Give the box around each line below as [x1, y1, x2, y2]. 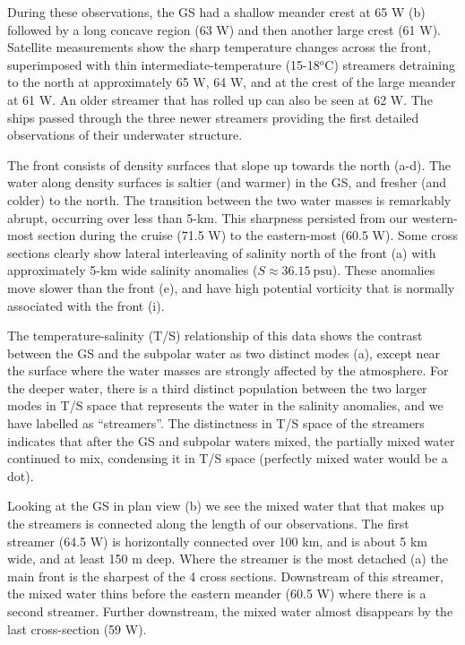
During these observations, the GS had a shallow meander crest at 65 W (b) [7, 3, 426, 21]
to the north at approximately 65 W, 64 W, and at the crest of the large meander [7, 73, 456, 91]
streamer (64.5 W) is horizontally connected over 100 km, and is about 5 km [7, 531, 427, 550]
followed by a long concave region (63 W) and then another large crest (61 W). [7, 20, 441, 39]
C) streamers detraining [324, 55, 456, 73]
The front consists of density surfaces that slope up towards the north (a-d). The [7, 155, 452, 174]
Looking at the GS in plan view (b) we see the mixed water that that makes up [7, 496, 444, 515]
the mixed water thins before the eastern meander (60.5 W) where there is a [7, 584, 426, 603]
